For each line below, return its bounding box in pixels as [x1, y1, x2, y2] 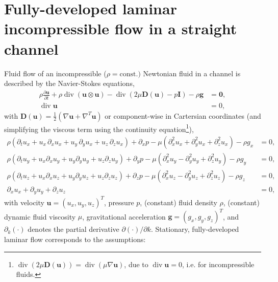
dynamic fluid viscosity [4, 211, 76, 222]
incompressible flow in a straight [4, 18, 237, 39]
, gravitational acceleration [82, 211, 166, 222]
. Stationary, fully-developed [151, 224, 239, 234]
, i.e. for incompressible [182, 258, 255, 269]
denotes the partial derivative [28, 224, 119, 234]
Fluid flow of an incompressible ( [4, 68, 107, 78]
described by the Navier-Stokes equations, [4, 78, 135, 89]
